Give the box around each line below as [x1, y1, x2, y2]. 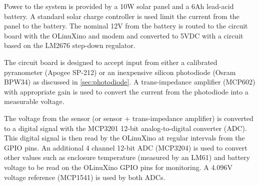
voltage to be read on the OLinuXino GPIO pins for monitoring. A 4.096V [4, 161, 232, 172]
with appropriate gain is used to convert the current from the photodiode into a [4, 86, 248, 96]
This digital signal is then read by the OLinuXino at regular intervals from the [4, 132, 245, 143]
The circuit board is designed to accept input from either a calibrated [4, 56, 217, 67]
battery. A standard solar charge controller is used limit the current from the [4, 10, 239, 21]
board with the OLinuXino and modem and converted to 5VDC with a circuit [4, 30, 243, 40]
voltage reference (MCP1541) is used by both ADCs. [4, 171, 165, 182]
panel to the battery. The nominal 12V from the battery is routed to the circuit [4, 20, 248, 31]
